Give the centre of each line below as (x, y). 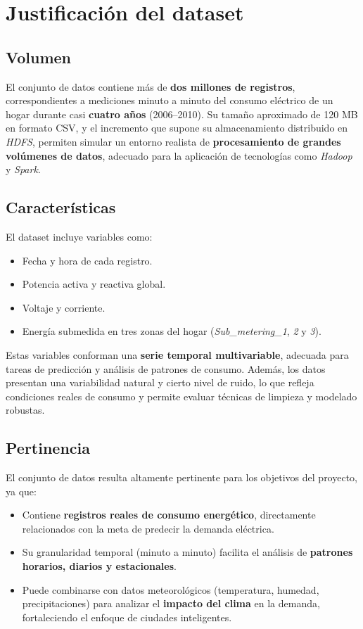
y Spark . (23, 169)
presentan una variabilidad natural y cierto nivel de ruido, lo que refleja (160, 382)
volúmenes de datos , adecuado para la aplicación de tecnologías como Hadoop (179, 155)
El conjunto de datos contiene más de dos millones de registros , (151, 86)
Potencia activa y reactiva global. (94, 284)
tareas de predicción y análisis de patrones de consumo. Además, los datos (166, 368)
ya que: (21, 491)
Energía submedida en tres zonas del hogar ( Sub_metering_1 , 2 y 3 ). (172, 331)
